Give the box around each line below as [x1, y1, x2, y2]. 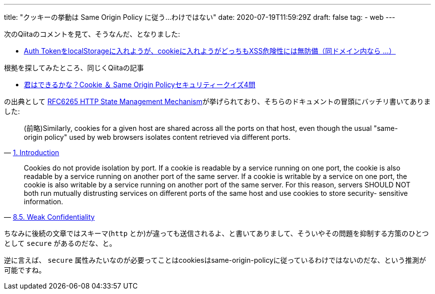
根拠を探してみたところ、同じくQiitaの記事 [4, 63, 144, 72]
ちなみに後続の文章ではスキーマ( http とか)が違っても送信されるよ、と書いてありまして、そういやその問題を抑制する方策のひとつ [4, 229, 429, 237]
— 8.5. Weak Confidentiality [4, 213, 95, 221]
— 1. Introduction [4, 148, 60, 157]
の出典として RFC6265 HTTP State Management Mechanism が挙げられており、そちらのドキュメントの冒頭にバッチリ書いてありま [4, 97, 431, 106]
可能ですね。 [4, 266, 46, 274]
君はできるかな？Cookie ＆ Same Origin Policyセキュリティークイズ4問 [24, 80, 256, 89]
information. [24, 197, 64, 206]
